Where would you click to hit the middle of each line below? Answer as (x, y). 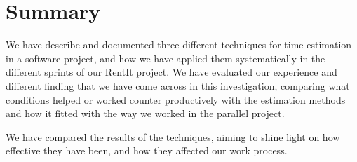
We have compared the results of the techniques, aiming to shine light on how (173, 136)
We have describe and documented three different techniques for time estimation (179, 45)
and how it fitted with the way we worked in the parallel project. (145, 113)
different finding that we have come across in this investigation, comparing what (178, 85)
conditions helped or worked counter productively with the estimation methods (176, 99)
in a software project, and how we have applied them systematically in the (166, 58)
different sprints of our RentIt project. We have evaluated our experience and (171, 72)
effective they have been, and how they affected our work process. (147, 150)
